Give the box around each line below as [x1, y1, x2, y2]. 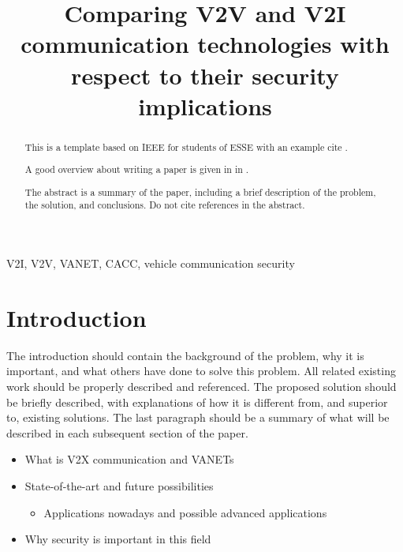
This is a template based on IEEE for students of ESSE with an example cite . [24, 140, 348, 153]
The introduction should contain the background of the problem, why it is [6, 347, 364, 363]
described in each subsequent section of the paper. [6, 424, 248, 441]
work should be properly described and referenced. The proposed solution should [6, 378, 397, 395]
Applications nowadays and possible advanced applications [43, 504, 327, 520]
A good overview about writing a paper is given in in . [24, 163, 249, 176]
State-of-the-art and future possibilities [24, 478, 214, 494]
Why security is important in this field [24, 531, 211, 547]
